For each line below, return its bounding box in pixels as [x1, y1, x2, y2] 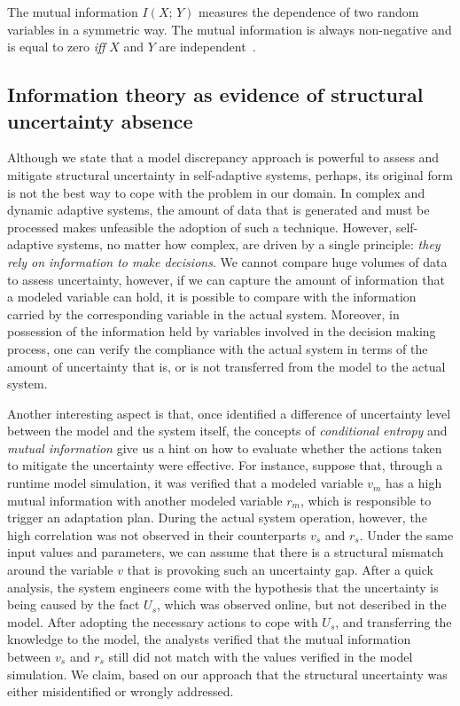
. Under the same [359, 525, 454, 544]
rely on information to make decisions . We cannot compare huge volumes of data [7, 252, 448, 271]
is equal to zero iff [7, 37, 105, 56]
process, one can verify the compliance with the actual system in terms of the [7, 339, 428, 357]
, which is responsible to [300, 490, 432, 509]
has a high [386, 474, 442, 492]
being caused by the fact [7, 595, 140, 614]
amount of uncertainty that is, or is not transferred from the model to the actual [7, 357, 446, 375]
